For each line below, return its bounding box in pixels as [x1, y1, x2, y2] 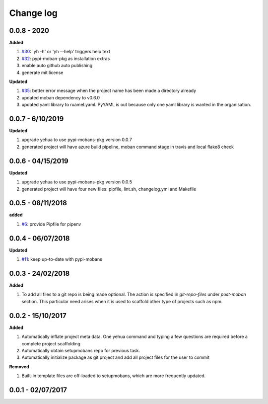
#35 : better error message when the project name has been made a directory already [21, 87, 197, 94]
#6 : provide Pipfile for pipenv [21, 221, 81, 227]
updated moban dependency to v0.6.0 [21, 94, 100, 100]
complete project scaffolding [21, 340, 80, 346]
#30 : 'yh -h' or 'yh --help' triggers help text [21, 49, 111, 55]
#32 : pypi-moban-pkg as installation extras [21, 55, 110, 62]
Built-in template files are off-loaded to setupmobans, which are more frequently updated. [21, 373, 206, 379]
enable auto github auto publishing [21, 63, 93, 69]
